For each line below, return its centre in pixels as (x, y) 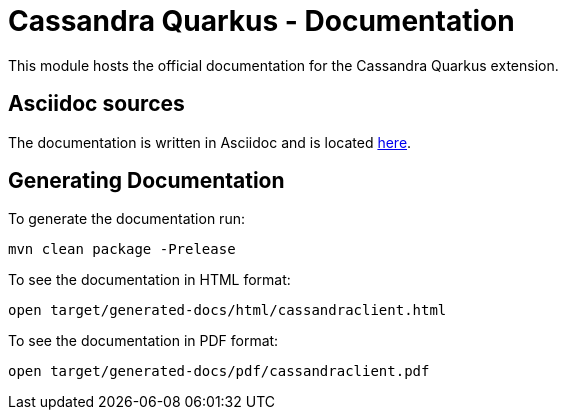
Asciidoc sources (96, 104)
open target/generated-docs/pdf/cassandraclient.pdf (219, 371)
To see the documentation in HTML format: (149, 280)
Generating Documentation (146, 181)
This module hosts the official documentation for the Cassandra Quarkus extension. (283, 65)
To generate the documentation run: (126, 219)
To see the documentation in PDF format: (143, 341)
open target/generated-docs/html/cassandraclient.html (227, 310)
